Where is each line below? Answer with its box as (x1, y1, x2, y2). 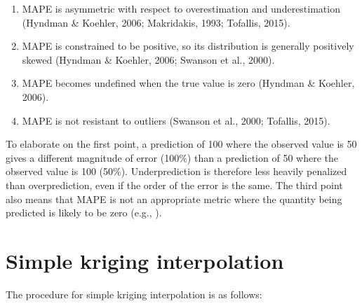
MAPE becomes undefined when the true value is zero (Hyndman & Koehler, (22, 76, 355, 90)
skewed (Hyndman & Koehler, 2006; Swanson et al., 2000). (22, 52, 275, 67)
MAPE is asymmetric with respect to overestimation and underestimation (22, 1, 340, 15)
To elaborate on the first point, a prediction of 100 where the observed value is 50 (6, 137, 357, 151)
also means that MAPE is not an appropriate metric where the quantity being (6, 191, 342, 206)
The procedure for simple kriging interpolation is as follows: (6, 286, 262, 301)
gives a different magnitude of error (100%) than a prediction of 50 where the (6, 150, 338, 165)
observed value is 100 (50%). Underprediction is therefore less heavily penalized (6, 164, 347, 179)
